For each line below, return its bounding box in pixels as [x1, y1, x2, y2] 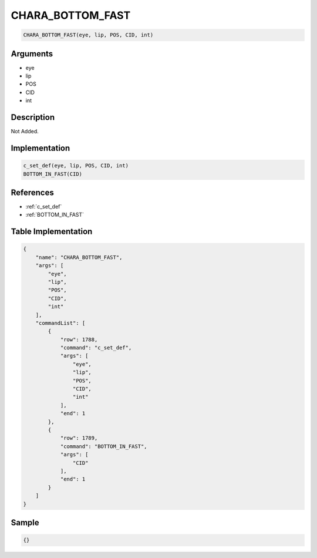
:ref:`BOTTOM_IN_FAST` [25, 211, 85, 219]
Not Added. [11, 128, 39, 135]
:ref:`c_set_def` [25, 203, 62, 210]
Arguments [11, 49, 53, 59]
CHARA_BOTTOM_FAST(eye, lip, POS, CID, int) [23, 32, 154, 38]
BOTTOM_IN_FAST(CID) [23, 170, 82, 177]
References [11, 187, 54, 197]
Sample [11, 517, 39, 527]
